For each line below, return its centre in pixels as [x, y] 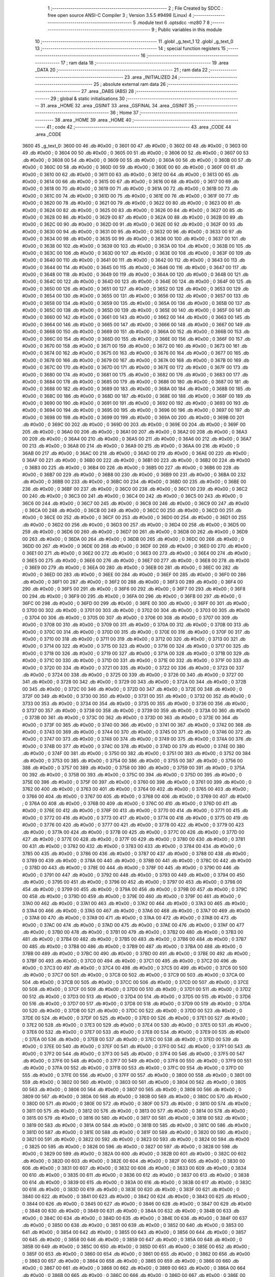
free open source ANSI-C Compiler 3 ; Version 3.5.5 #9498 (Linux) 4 [120, 15]
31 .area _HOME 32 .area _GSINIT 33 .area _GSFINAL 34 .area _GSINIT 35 [117, 106]
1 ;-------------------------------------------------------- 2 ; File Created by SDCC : [135, 8]
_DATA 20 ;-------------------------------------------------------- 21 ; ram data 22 [121, 70]
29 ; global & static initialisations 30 [88, 98]
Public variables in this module [190, 30]
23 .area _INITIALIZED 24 [151, 77]
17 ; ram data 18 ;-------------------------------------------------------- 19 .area [145, 63]
